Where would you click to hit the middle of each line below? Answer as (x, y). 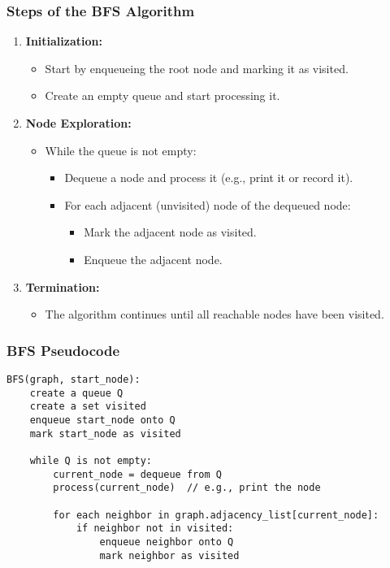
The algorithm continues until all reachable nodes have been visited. (214, 314)
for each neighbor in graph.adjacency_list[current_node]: (216, 515)
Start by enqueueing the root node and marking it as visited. (197, 68)
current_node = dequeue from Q (137, 474)
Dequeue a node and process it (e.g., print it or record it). (209, 178)
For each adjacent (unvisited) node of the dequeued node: (208, 204)
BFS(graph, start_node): (74, 379)
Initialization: (64, 41)
